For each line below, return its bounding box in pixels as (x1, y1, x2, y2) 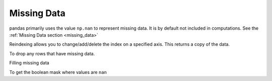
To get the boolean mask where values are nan (9, 69, 107, 75)
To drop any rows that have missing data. (9, 50, 95, 56)
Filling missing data (9, 60, 50, 66)
